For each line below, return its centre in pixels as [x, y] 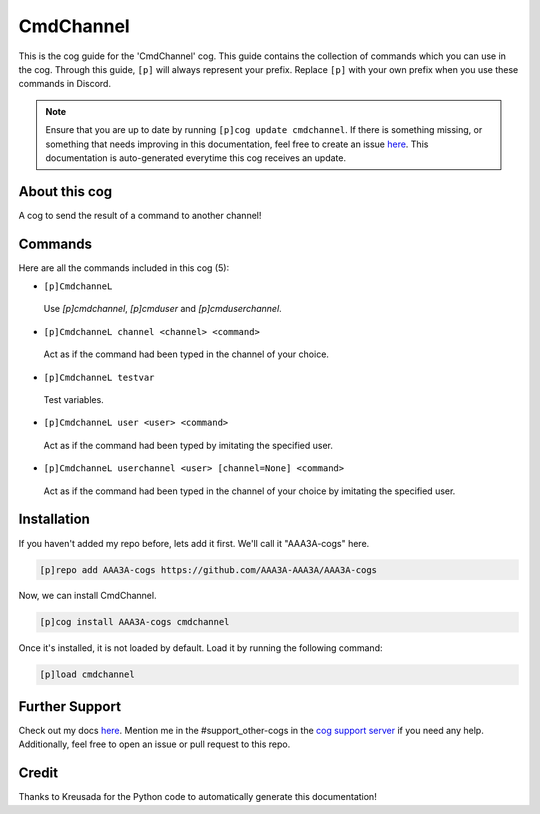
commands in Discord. [65, 84]
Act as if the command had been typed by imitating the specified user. [188, 445]
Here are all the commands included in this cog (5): [124, 267]
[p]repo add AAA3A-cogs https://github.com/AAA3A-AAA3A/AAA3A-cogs [208, 569]
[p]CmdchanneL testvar [99, 377]
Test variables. [73, 400]
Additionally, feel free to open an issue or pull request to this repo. [154, 744]
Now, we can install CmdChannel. [87, 596]
